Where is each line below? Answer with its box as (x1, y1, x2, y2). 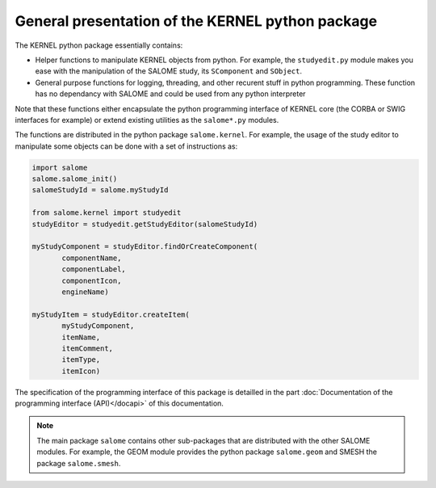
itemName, (61, 332, 101, 342)
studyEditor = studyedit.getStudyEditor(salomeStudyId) (31, 219, 258, 229)
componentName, (61, 253, 122, 263)
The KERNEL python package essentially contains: (15, 40, 183, 50)
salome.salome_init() (31, 175, 118, 183)
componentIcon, (61, 276, 122, 285)
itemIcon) (61, 366, 101, 376)
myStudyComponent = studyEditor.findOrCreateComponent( (31, 242, 258, 251)
